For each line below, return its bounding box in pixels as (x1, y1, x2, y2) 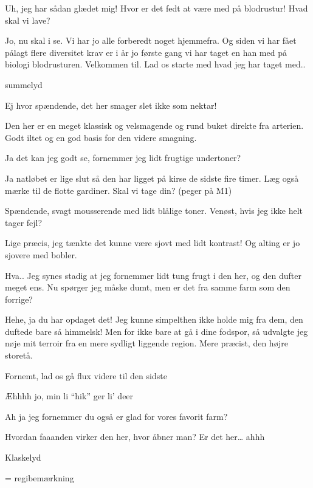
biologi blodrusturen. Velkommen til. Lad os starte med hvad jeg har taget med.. (5, 58, 306, 70)
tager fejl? (5, 216, 43, 229)
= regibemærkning (5, 471, 74, 484)
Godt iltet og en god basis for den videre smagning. (5, 131, 197, 143)
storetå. (5, 349, 33, 362)
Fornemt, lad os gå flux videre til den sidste (5, 369, 167, 382)
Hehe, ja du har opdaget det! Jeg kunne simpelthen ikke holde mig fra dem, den (5, 313, 303, 326)
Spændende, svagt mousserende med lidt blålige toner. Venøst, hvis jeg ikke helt (5, 204, 303, 217)
